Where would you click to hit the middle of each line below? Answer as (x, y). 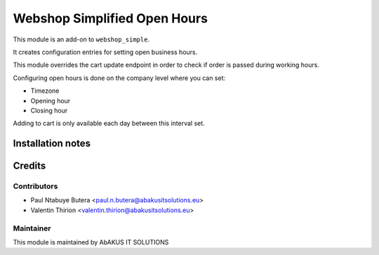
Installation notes (52, 144)
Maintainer (32, 228)
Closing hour (49, 110)
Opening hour (51, 100)
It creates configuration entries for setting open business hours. (105, 52)
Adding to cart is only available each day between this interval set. (109, 124)
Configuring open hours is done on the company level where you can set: (119, 78)
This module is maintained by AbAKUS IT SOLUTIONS (91, 242)
